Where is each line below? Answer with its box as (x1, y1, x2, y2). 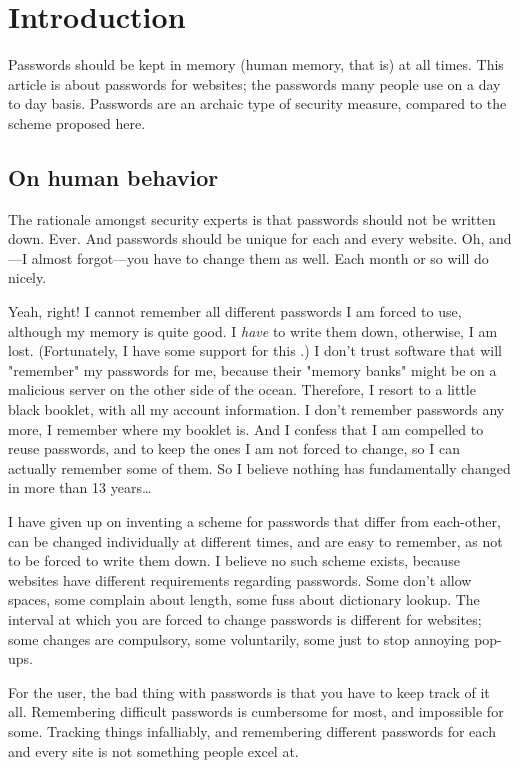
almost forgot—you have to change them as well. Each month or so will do (31, 247, 489, 268)
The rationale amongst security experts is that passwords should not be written (8, 208, 496, 229)
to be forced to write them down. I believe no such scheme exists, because (8, 550, 460, 571)
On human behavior (8, 161, 219, 192)
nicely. (8, 267, 47, 288)
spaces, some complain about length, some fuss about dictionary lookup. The (8, 589, 480, 610)
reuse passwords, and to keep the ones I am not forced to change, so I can (8, 438, 461, 459)
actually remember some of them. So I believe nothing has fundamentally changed (8, 457, 511, 478)
